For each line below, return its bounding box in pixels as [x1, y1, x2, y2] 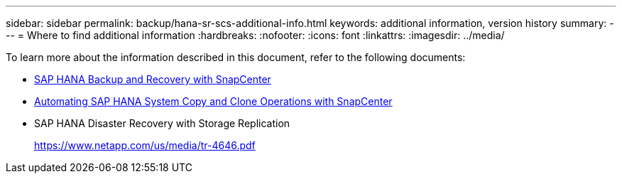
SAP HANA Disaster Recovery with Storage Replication [34, 117, 290, 129]
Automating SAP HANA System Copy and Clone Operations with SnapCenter [34, 95, 393, 107]
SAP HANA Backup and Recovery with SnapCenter [34, 73, 271, 85]
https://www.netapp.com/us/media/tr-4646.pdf [34, 139, 256, 151]
